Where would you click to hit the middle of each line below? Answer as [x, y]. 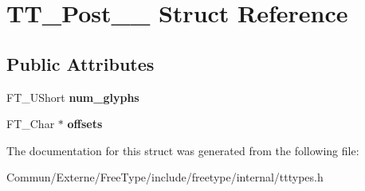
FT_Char [31, 124]
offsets [85, 124]
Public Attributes [80, 63]
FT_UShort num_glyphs [73, 97]
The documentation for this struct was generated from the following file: [183, 150]
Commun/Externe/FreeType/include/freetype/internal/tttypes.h [165, 177]
